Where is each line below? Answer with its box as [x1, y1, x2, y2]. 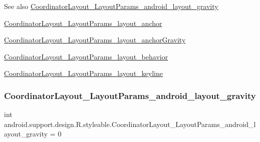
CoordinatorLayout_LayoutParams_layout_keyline [4, 68, 163, 78]
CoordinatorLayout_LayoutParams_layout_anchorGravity [4, 34, 186, 45]
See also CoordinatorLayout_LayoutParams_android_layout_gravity [4, 1, 218, 11]
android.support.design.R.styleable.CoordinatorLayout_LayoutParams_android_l [4, 118, 256, 129]
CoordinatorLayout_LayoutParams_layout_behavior [4, 51, 168, 61]
